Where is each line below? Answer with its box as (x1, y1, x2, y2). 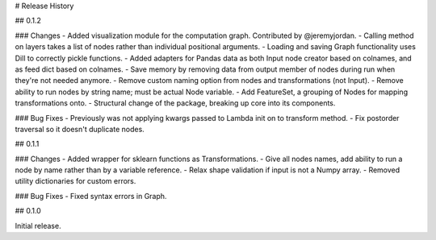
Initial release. (15, 221, 61, 230)
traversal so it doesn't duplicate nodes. (15, 124, 145, 134)
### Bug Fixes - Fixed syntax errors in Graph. (15, 191, 167, 201)
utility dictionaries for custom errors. (15, 176, 136, 186)
